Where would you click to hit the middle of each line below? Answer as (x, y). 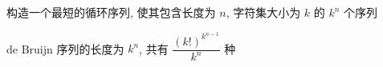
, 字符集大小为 (263, 12)
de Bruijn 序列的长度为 (65, 48)
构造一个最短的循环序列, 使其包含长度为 (111, 12)
